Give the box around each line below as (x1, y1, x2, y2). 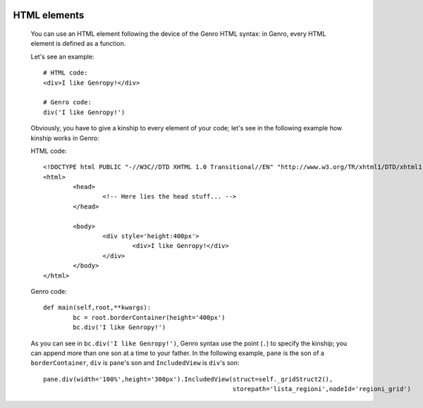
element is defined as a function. (30, 39, 126, 48)
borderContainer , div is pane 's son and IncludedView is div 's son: (30, 359, 240, 367)
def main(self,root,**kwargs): (43, 304, 152, 311)
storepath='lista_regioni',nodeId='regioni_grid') (232, 385, 412, 393)
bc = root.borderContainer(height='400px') (73, 314, 226, 321)
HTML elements (13, 9, 85, 21)
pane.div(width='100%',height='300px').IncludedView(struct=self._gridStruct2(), (43, 375, 333, 383)
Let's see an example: (30, 52, 94, 61)
